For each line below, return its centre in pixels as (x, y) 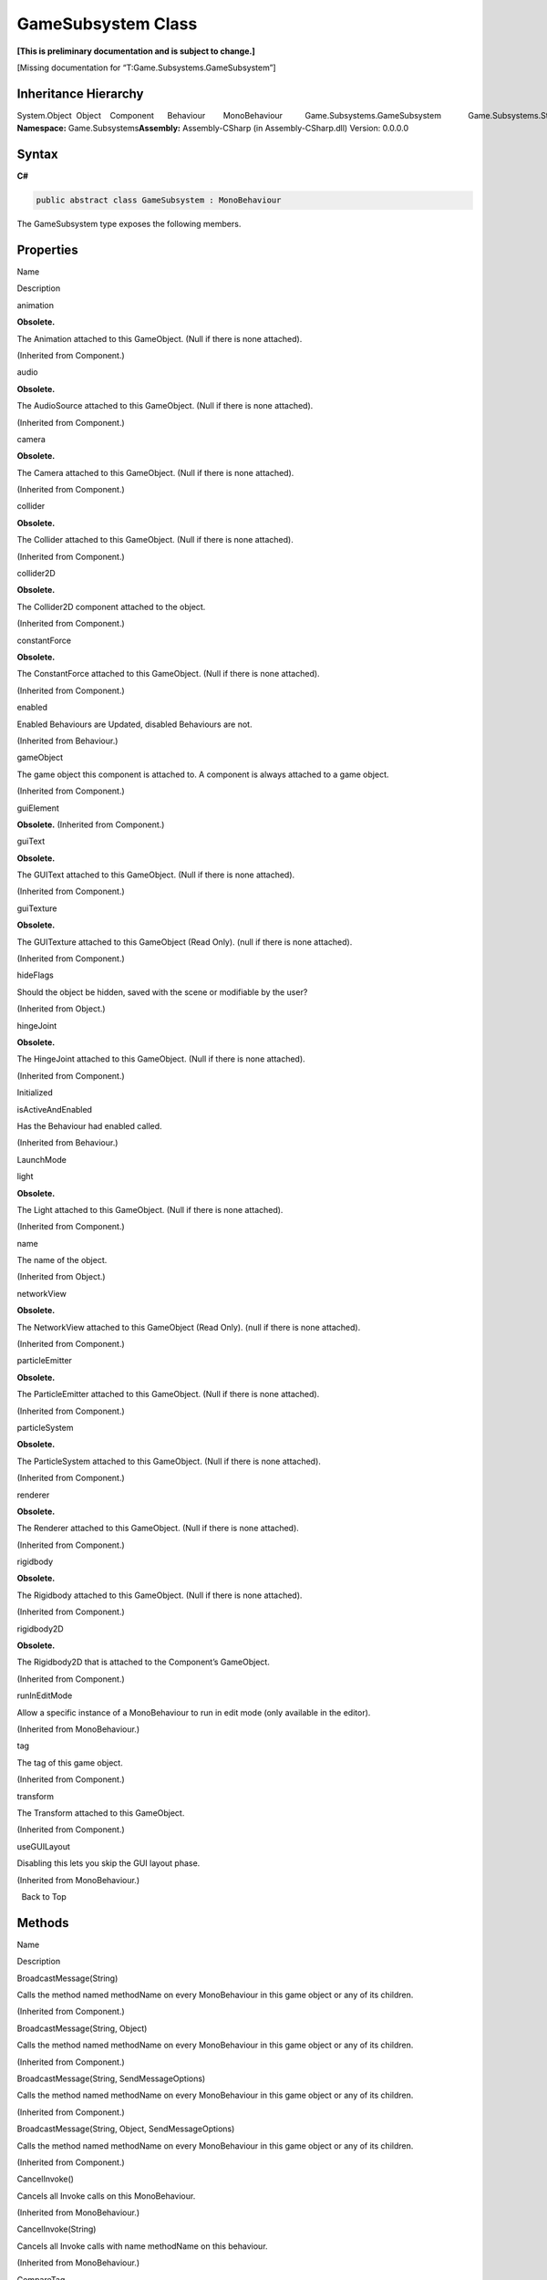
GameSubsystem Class (107, 24)
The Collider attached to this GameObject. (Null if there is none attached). (155, 540)
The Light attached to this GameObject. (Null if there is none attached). (150, 1209)
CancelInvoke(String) (57, 2229)
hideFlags (35, 975)
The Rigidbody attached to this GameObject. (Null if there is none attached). (160, 1595)
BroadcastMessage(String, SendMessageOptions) (111, 2078)
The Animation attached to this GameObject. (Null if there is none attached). (160, 338)
